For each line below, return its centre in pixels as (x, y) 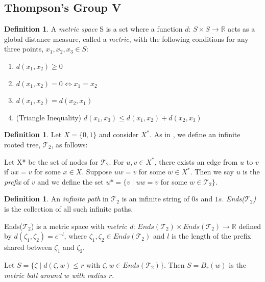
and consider (119, 134)
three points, (24, 49)
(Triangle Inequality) (49, 117)
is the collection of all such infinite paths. (69, 208)
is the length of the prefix (211, 236)
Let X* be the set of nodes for (51, 161)
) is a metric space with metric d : (83, 226)
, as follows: (69, 144)
